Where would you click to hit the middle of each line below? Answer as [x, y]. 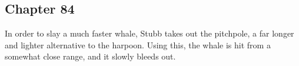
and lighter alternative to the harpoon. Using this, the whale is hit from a [138, 44]
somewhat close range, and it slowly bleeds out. [90, 56]
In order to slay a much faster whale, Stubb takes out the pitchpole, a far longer [149, 33]
